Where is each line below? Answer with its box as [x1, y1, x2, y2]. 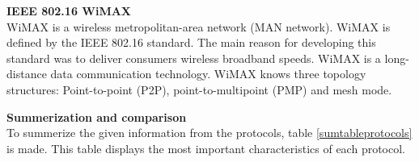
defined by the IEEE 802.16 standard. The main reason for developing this [6, 34, 376, 51]
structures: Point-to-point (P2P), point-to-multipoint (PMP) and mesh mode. [6, 81, 392, 98]
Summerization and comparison [6, 108, 187, 125]
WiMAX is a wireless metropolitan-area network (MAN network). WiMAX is [6, 18, 391, 35]
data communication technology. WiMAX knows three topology [50, 65, 366, 82]
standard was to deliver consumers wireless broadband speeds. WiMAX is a [6, 49, 381, 66]
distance [6, 65, 47, 82]
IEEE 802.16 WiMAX [6, 2, 132, 19]
